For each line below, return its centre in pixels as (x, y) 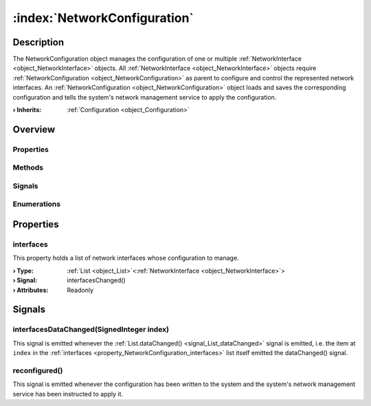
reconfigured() (38, 370)
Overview (34, 129)
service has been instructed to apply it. (68, 394)
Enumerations (37, 204)
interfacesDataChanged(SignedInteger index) (91, 330)
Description (38, 42)
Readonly (80, 290)
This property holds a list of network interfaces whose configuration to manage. (126, 258)
